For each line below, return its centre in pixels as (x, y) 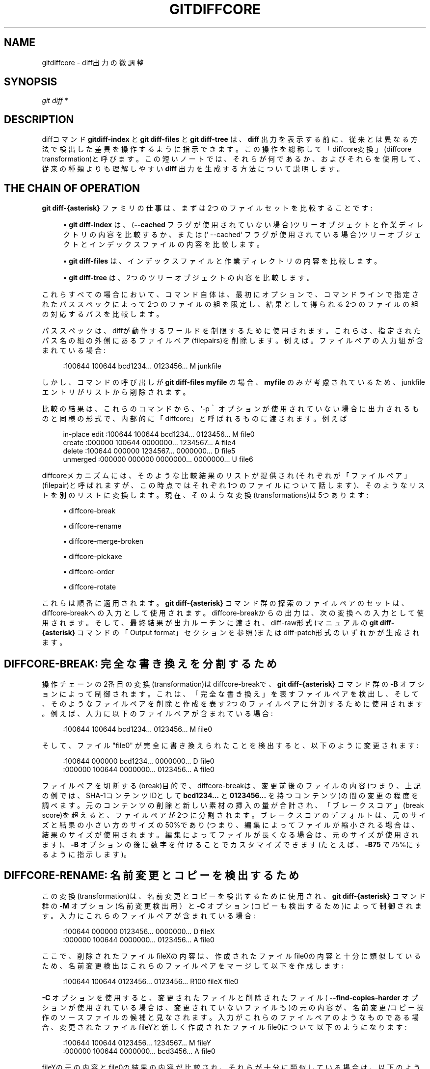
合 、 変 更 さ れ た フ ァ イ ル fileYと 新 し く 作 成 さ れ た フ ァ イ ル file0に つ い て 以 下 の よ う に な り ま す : (224, 1027)
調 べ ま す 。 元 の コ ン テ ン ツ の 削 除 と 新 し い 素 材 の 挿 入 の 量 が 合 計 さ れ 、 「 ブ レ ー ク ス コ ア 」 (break (233, 805)
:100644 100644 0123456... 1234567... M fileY (137, 1042)
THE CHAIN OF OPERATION (72, 188)
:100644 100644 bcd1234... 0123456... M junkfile (142, 366)
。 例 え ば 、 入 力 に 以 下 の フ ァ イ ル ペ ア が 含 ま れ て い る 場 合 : (157, 713)
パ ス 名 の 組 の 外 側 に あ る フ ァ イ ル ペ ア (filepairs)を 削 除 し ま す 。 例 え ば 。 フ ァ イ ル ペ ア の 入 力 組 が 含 (232, 341)
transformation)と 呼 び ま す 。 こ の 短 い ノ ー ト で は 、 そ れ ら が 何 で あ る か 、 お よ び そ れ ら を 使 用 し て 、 (233, 159)
